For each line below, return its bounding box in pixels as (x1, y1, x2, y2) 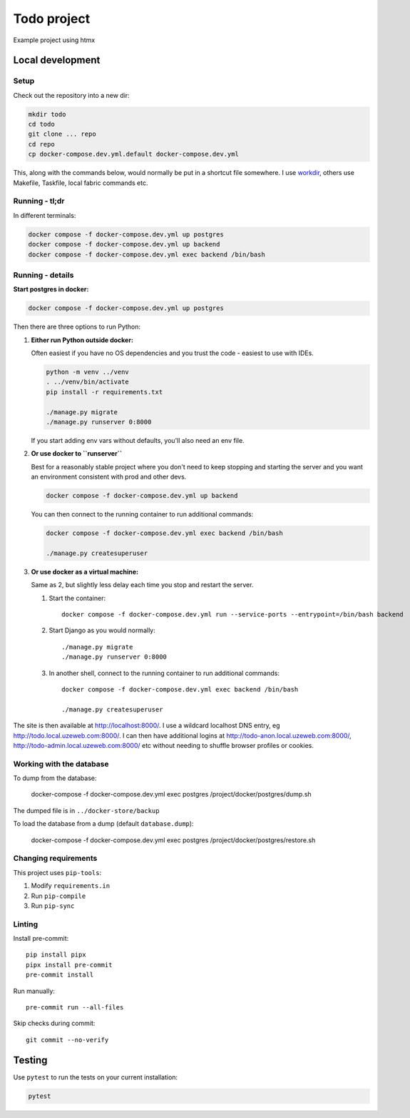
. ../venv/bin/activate (46, 378, 130, 386)
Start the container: (48, 594, 106, 602)
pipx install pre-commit (26, 961, 113, 969)
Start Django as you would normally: (48, 626, 156, 635)
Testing (13, 1054, 48, 1066)
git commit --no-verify (26, 1036, 109, 1044)
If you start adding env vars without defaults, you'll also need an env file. (31, 436, 245, 444)
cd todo (28, 120, 55, 129)
